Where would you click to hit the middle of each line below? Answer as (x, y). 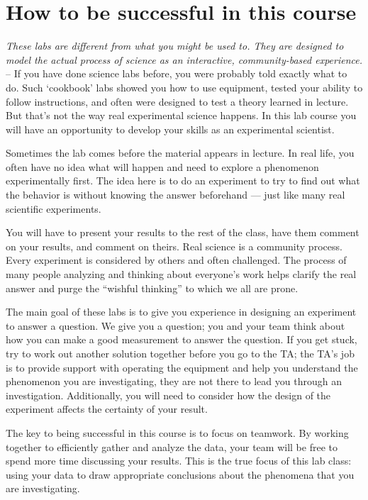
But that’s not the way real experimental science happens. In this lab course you (181, 115)
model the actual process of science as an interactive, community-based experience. (184, 59)
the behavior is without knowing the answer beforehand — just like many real (175, 195)
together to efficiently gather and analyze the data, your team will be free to (172, 446)
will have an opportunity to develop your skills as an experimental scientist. (170, 129)
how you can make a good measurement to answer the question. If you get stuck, (182, 339)
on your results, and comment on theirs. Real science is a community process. (174, 246)
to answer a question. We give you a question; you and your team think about (175, 325)
